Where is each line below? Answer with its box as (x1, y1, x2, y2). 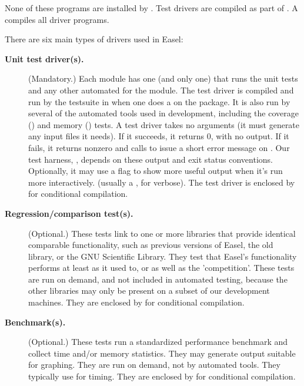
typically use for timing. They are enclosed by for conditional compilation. (28, 370, 296, 382)
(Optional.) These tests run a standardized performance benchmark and (28, 335, 288, 348)
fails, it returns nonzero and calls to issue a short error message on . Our (28, 141, 290, 153)
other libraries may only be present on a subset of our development (28, 284, 270, 297)
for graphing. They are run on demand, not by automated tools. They (28, 358, 280, 371)
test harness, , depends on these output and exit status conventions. (28, 153, 273, 165)
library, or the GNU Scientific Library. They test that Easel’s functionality (28, 250, 297, 262)
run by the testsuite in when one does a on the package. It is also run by (28, 95, 290, 108)
